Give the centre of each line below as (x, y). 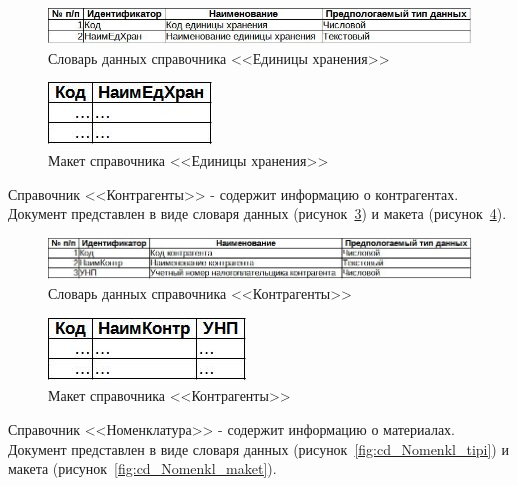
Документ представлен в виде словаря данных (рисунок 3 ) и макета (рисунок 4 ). (257, 213)
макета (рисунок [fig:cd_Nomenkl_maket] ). (142, 468)
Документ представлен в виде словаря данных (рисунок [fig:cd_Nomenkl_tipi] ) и (258, 448)
